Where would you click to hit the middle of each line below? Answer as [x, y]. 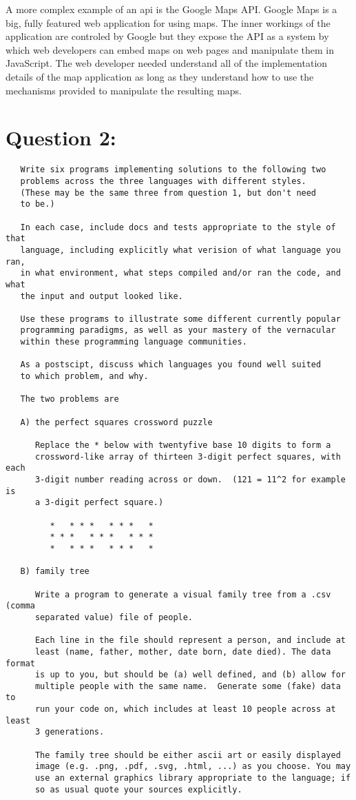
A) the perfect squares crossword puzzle [116, 422]
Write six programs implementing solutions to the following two [173, 170]
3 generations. [70, 732]
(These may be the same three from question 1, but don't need [168, 193]
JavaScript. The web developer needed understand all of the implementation [167, 63]
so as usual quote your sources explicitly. [138, 789]
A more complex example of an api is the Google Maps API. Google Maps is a [171, 9]
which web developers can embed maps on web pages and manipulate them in [170, 49]
